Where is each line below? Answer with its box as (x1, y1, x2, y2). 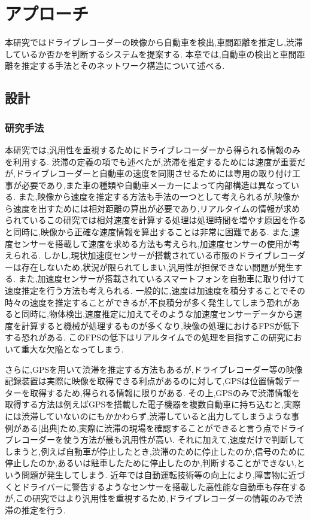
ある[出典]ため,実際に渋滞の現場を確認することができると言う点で (21, 421, 280, 434)
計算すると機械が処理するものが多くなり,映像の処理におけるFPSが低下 (21, 319, 300, 332)
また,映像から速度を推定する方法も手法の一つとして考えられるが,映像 (18, 190, 291, 203)
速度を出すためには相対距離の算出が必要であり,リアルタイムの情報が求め (13, 202, 300, 214)
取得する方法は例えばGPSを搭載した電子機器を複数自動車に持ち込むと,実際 (5, 398, 301, 410)
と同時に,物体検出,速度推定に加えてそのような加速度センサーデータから (13, 308, 294, 320)
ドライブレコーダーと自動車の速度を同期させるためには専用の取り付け (15, 167, 292, 180)
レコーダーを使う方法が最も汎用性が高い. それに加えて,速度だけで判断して (13, 433, 305, 446)
